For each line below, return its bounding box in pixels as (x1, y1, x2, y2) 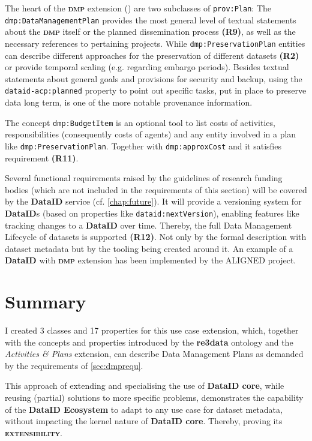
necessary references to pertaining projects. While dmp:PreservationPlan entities (5, 37, 305, 49)
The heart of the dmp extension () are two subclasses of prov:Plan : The (5, 2, 272, 14)
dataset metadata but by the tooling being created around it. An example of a (5, 242, 293, 254)
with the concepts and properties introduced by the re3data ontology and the (5, 335, 293, 348)
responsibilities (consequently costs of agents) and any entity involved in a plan (5, 128, 296, 140)
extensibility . (5, 426, 62, 439)
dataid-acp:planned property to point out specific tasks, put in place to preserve (5, 84, 307, 97)
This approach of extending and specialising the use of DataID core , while (5, 379, 284, 392)
